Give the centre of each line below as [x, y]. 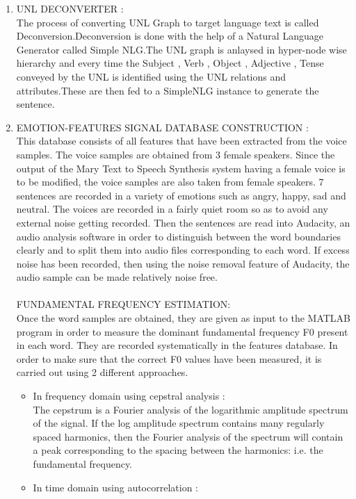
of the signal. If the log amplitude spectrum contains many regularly [179, 423]
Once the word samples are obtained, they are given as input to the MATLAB [184, 318]
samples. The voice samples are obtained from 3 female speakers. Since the [176, 154]
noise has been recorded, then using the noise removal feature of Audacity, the [183, 263]
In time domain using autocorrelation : [115, 487]
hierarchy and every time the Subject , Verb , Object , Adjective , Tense [170, 63]
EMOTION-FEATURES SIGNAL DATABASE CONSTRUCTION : [162, 127]
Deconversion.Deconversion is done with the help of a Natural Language [170, 36]
